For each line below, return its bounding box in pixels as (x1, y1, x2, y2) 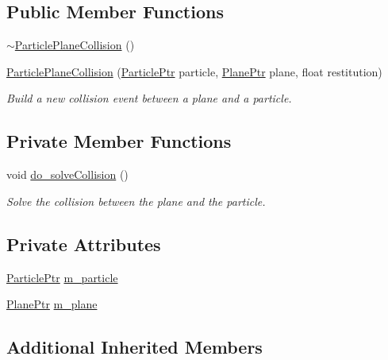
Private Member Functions (6, 129, 232, 153)
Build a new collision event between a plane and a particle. (6, 90, 292, 106)
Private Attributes (6, 231, 161, 256)
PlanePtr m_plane (6, 296, 98, 312)
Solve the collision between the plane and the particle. (6, 192, 266, 209)
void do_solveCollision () (6, 166, 129, 183)
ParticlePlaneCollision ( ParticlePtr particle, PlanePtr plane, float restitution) (6, 63, 382, 79)
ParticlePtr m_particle (6, 269, 118, 285)
